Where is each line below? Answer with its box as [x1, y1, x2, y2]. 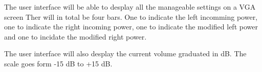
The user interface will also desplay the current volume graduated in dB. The [4, 48, 247, 59]
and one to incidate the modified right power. [4, 31, 147, 42]
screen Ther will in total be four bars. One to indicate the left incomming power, [4, 11, 258, 22]
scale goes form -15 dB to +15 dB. [4, 58, 113, 68]
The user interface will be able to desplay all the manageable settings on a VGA [4, 2, 256, 12]
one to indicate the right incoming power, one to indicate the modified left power [4, 21, 258, 32]
